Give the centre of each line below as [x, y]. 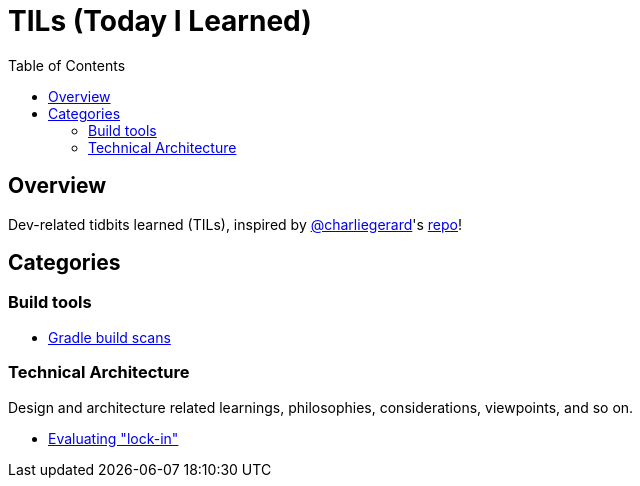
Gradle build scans [109, 337]
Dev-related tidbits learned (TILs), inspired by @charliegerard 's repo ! [235, 224]
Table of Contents [67, 65]
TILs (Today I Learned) [160, 21]
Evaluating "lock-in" [113, 438]
